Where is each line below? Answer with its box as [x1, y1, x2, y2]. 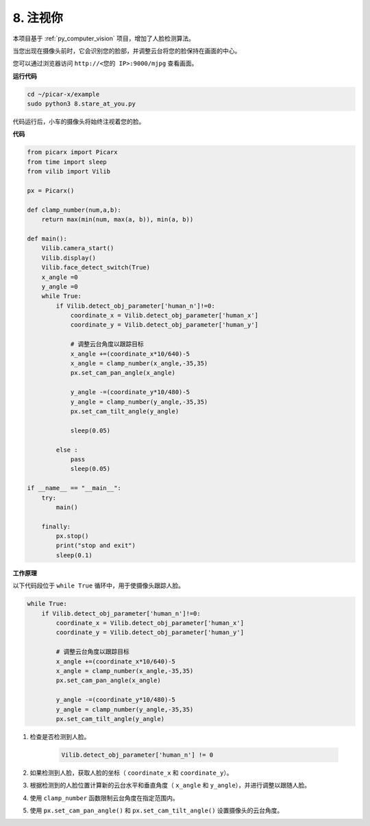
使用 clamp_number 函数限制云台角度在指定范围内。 [29, 794, 180, 802]
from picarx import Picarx [27, 148, 118, 156]
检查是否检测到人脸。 [29, 732, 90, 740]
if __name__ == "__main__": [27, 484, 121, 492]
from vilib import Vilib [27, 168, 111, 175]
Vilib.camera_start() [41, 244, 114, 252]
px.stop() [56, 532, 89, 540]
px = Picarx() [27, 187, 75, 195]
